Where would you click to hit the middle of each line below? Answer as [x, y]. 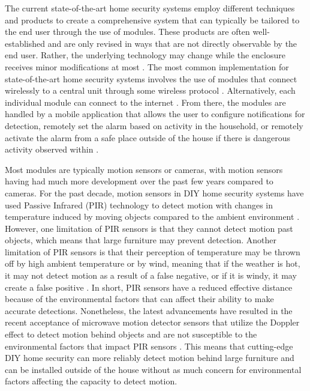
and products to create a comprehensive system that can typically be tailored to [152, 20]
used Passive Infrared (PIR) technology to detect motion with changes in [139, 205]
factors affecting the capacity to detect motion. [91, 381]
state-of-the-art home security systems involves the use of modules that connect [151, 78]
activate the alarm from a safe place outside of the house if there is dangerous [148, 137]
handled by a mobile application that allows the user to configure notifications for [155, 114]
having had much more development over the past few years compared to [139, 181]
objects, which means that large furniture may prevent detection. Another [141, 240]
